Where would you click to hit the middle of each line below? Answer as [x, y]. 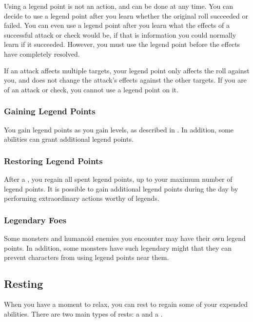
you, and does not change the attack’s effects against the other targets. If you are [125, 80]
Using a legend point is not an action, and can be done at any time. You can [118, 6]
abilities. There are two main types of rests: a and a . [83, 313]
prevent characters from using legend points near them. [87, 257]
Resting [24, 284]
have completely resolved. [42, 54]
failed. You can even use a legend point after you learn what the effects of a [117, 25]
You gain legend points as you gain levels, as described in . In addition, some [119, 129]
